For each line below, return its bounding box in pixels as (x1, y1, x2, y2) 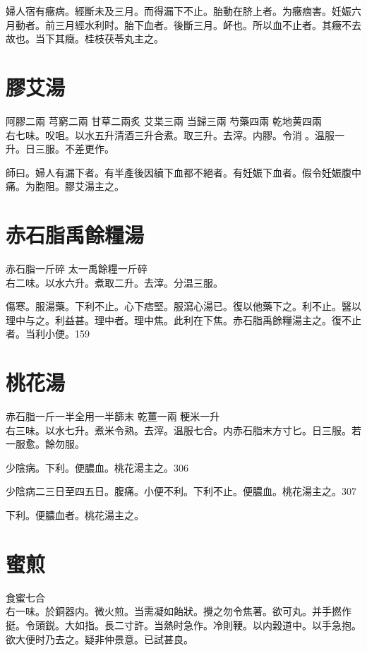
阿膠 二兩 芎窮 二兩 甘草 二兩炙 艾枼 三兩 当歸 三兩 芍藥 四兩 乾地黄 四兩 (6, 113, 323, 128)
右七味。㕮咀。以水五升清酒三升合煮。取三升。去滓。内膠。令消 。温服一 (6, 127, 344, 142)
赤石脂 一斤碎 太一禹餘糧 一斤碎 (6, 261, 148, 275)
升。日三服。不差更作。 (6, 141, 114, 156)
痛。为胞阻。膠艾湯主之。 (6, 179, 124, 193)
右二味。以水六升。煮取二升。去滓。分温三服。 (6, 275, 223, 289)
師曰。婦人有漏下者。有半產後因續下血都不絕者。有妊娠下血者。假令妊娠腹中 (6, 165, 361, 179)
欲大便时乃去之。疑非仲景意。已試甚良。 (6, 631, 193, 646)
